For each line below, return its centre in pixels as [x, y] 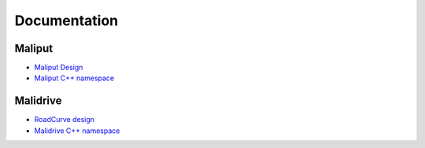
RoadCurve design [64, 120]
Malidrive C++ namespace [77, 131]
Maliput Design [59, 68]
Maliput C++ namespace [74, 78]
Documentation [67, 20]
